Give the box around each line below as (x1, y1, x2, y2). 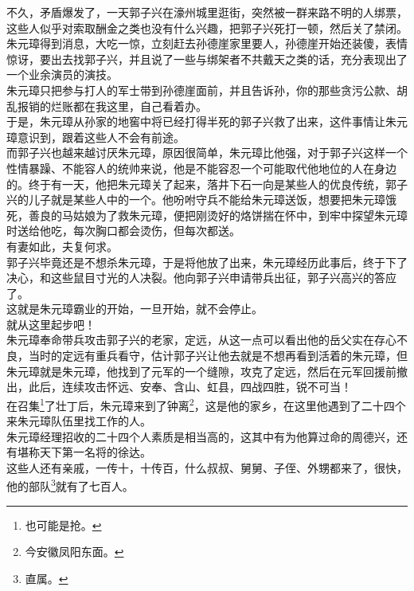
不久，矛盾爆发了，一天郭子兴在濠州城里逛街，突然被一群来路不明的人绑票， (6, 4, 408, 20)
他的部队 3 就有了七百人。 (6, 476, 134, 495)
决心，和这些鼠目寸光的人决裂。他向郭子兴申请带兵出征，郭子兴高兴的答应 (6, 269, 396, 286)
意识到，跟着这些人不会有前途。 (17, 128, 185, 145)
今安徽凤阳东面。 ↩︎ (25, 543, 124, 560)
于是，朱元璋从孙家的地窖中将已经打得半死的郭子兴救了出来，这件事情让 (6, 113, 385, 130)
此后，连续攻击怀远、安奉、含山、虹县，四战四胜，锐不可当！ (28, 378, 352, 395)
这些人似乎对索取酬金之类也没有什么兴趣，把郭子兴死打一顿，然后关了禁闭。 (6, 19, 408, 36)
